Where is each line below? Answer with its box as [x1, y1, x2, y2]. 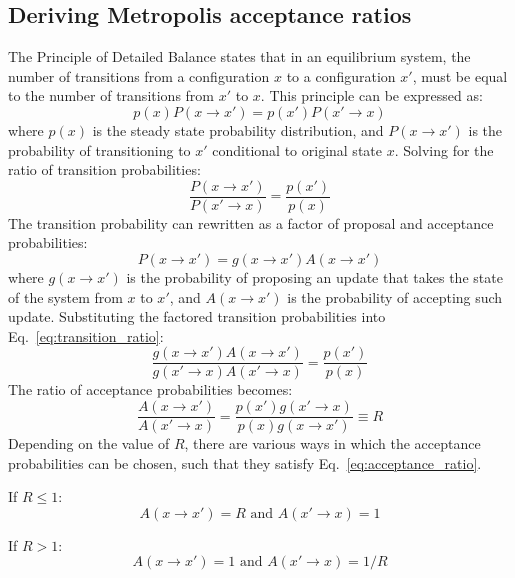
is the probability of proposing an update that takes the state [126, 267, 503, 288]
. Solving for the [394, 139, 494, 160]
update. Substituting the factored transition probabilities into [8, 306, 386, 327]
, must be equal [412, 65, 508, 86]
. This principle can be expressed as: [260, 85, 483, 106]
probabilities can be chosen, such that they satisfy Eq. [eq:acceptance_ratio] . [8, 452, 482, 473]
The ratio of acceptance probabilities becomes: [8, 379, 293, 400]
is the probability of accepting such [287, 286, 503, 307]
